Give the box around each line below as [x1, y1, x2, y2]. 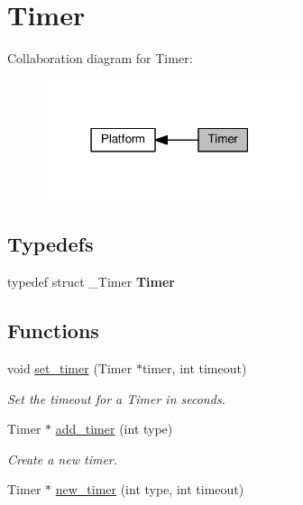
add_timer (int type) [55, 419, 173, 438]
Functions [7, 317, 99, 344]
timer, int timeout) [142, 358, 247, 377]
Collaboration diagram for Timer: [7, 49, 193, 68]
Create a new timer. [7, 449, 118, 468]
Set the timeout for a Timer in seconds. [7, 389, 225, 408]
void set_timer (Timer [7, 358, 133, 377]
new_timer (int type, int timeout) [55, 480, 244, 499]
